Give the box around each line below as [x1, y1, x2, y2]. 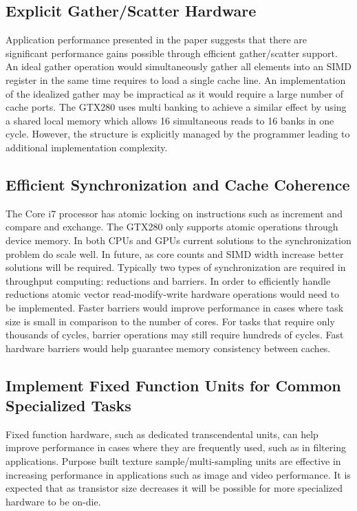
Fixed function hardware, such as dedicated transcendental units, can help [6, 426, 318, 441]
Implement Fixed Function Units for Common [6, 374, 341, 395]
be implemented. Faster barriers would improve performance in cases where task [6, 300, 344, 314]
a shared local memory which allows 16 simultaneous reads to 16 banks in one [6, 113, 334, 127]
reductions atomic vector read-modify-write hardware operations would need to [6, 287, 339, 301]
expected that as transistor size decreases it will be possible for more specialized [6, 481, 343, 495]
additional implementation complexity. [6, 140, 168, 154]
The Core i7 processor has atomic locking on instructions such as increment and [6, 206, 343, 220]
